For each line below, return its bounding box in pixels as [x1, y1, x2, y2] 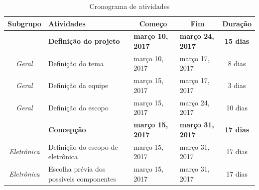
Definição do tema [48, 58, 104, 68]
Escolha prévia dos [48, 164, 106, 174]
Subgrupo [7, 18, 41, 28]
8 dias [228, 58, 246, 68]
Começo [139, 18, 167, 28]
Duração [222, 18, 252, 28]
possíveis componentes [48, 173, 116, 184]
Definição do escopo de [48, 141, 118, 152]
